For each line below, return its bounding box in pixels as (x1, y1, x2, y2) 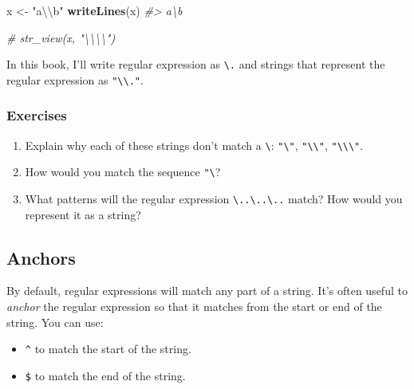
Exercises (6, 105, 67, 125)
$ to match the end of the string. (25, 367, 186, 383)
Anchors (6, 245, 76, 269)
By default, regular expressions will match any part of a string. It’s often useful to (6, 282, 408, 299)
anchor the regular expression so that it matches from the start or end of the (6, 298, 382, 315)
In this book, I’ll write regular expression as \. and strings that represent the (6, 56, 385, 73)
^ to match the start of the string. (25, 340, 191, 357)
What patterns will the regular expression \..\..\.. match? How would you (25, 191, 403, 207)
